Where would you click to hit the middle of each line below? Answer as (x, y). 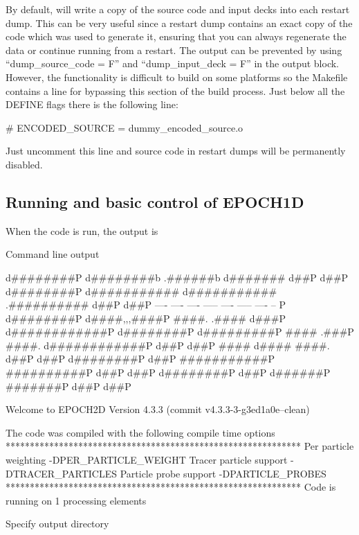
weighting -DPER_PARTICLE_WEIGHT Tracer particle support (147, 460)
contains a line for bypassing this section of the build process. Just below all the (175, 90)
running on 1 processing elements (76, 500)
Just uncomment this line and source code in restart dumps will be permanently (176, 151)
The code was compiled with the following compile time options (140, 432)
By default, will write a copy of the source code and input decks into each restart (178, 9)
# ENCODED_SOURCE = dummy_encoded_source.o (125, 127)
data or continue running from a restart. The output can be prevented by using (174, 50)
